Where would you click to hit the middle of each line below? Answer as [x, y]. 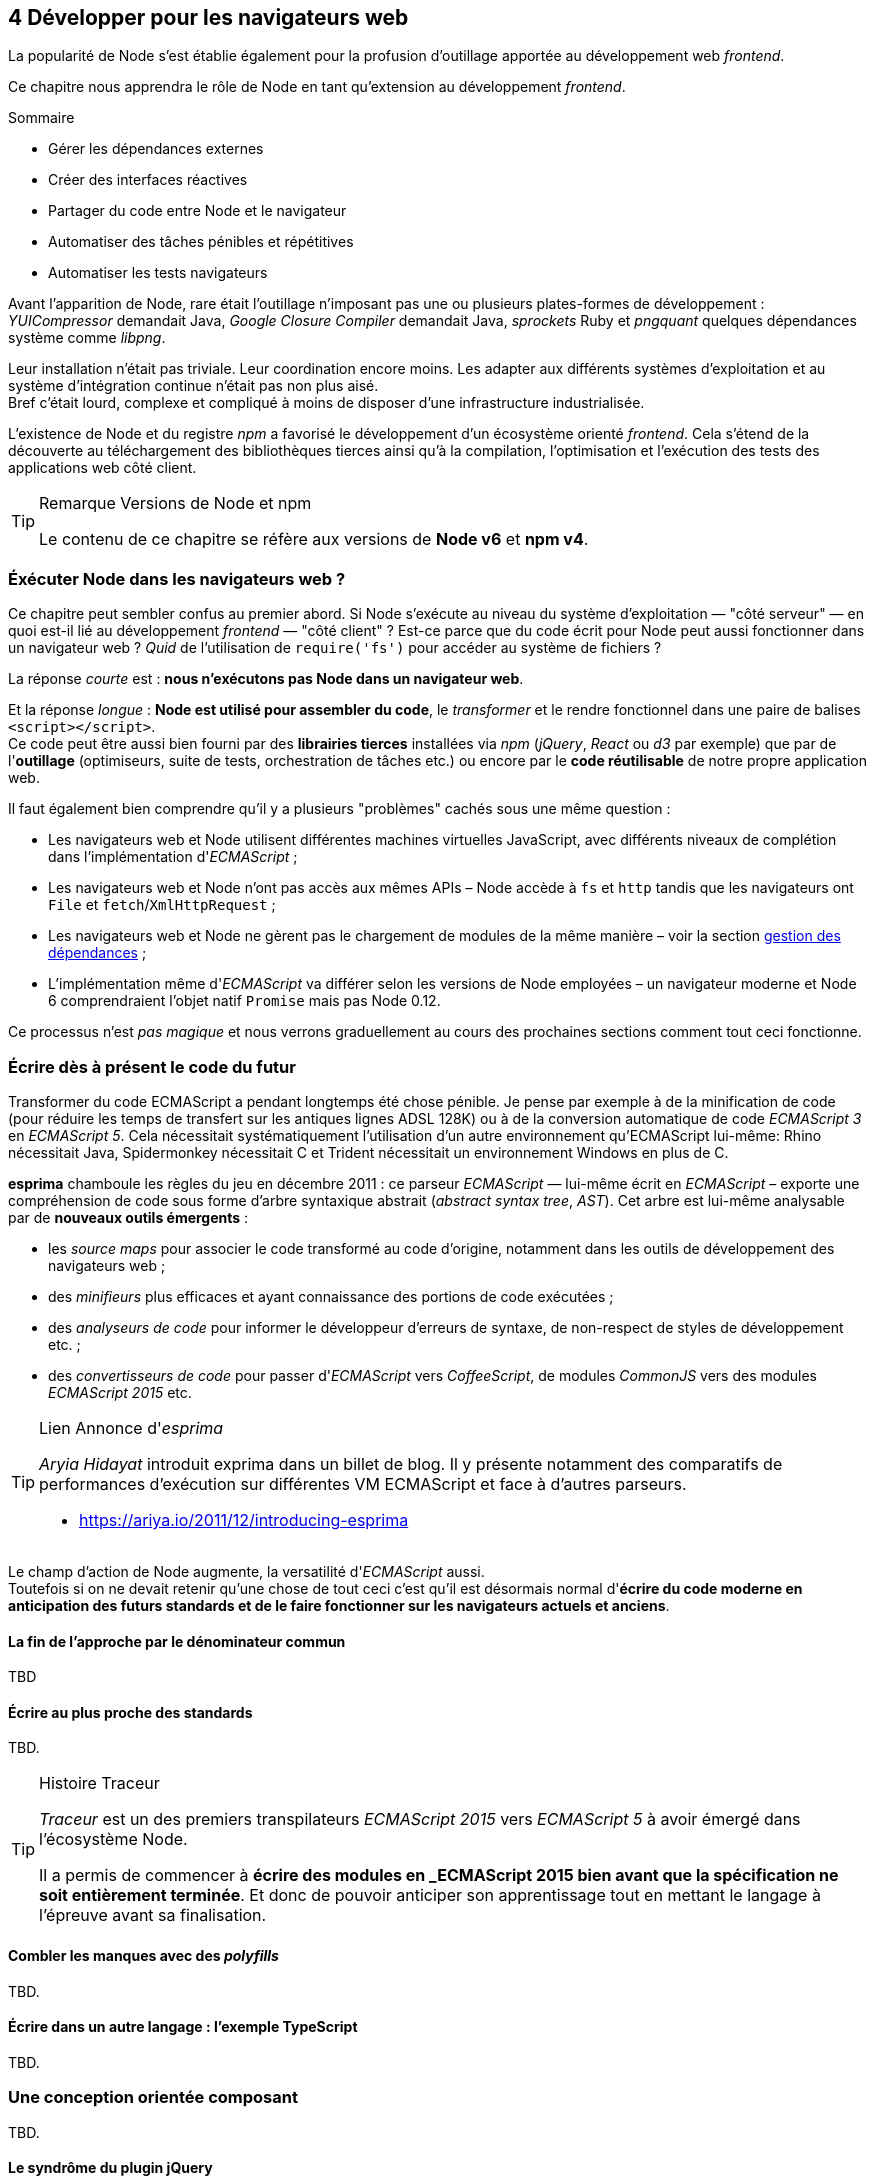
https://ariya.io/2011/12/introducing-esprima [244, 1519]
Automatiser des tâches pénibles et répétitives [201, 242]
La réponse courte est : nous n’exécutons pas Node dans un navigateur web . [266, 679]
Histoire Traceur [99, 1783]
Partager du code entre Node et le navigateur [197, 211]
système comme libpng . [87, 338]
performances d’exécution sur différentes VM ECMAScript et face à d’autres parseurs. [363, 1483]
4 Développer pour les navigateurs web [208, 17]
